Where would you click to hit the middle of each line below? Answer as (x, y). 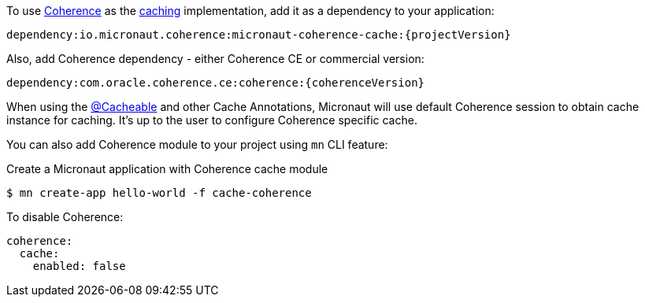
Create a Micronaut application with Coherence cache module (167, 169)
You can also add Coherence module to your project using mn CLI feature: (197, 144)
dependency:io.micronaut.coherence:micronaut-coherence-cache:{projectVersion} (259, 35)
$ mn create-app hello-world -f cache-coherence (159, 193)
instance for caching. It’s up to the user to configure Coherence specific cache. (212, 120)
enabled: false (79, 266)
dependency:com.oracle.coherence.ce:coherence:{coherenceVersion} (216, 83)
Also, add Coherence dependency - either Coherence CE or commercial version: (215, 59)
